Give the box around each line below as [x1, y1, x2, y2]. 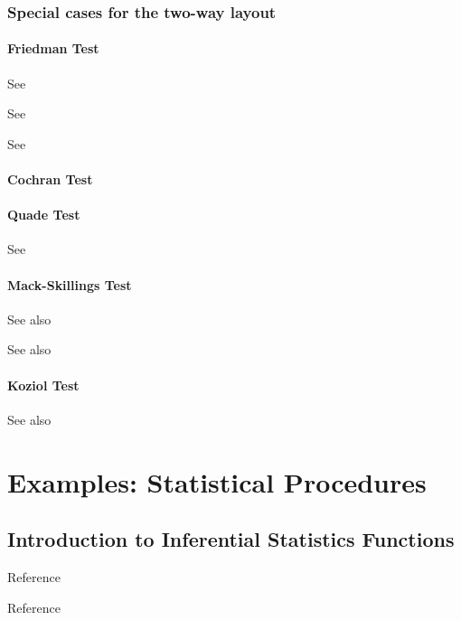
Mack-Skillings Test [7, 275, 132, 294]
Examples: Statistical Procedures [7, 463, 427, 500]
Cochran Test [7, 170, 93, 189]
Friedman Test [7, 39, 99, 58]
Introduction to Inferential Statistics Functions [7, 525, 455, 553]
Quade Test [7, 205, 80, 224]
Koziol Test [7, 375, 80, 394]
